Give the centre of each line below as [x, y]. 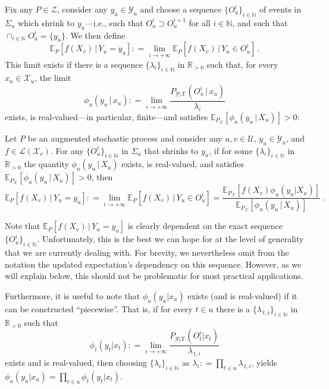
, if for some [231, 150]
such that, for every [242, 64]
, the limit [53, 78]
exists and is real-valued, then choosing [76, 363]
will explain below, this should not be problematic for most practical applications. [154, 276]
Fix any [19, 9]
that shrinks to [171, 150]
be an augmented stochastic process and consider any [125, 138]
